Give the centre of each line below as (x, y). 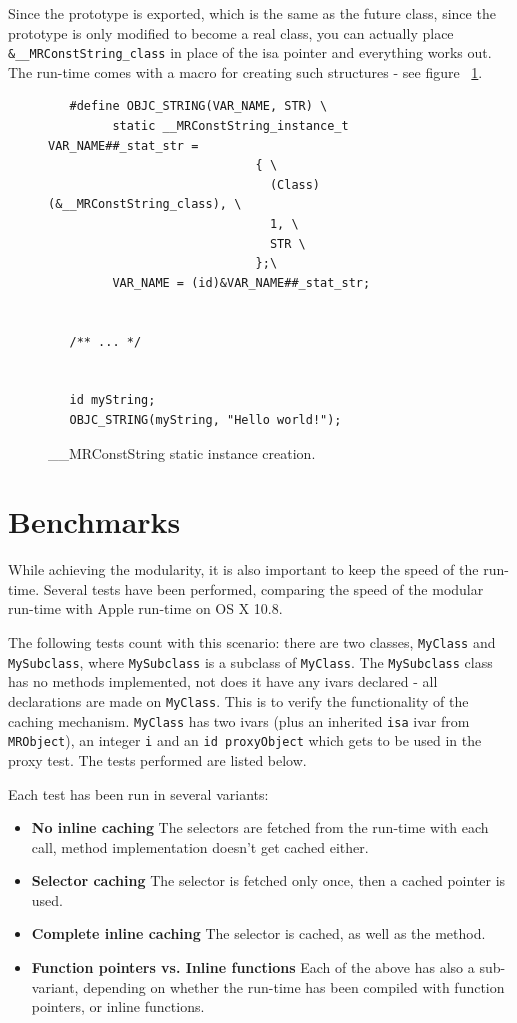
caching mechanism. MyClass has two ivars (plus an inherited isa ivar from (239, 720)
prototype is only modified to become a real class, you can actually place (231, 32)
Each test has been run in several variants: (138, 793)
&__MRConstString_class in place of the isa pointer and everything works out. (250, 52)
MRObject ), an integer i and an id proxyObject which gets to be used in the (245, 740)
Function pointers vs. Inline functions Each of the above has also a (253, 967)
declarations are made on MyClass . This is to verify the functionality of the (238, 700)
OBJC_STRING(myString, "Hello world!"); (205, 419)
